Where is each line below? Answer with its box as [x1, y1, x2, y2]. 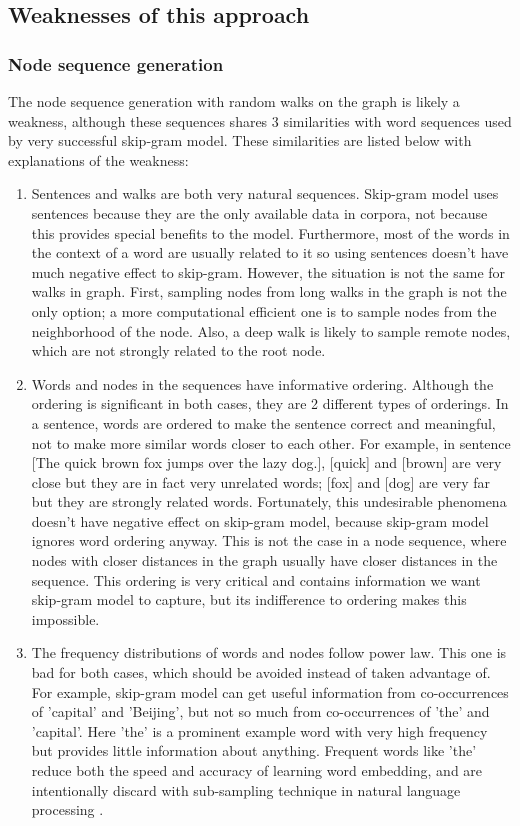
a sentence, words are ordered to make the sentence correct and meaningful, [31, 412, 496, 433]
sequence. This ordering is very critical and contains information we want [31, 569, 481, 590]
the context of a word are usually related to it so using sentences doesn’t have [31, 242, 509, 263]
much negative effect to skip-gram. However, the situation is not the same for [31, 261, 506, 282]
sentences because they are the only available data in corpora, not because [31, 202, 488, 223]
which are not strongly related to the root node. [31, 340, 326, 361]
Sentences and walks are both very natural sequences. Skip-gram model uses [31, 183, 499, 204]
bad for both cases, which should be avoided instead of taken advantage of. [31, 662, 491, 683]
